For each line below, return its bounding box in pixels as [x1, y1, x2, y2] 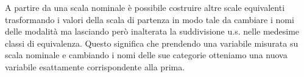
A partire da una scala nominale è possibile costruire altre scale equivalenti [5, 1, 285, 13]
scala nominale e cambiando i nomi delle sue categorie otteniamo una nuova [5, 49, 288, 61]
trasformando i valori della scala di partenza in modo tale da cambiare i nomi [5, 13, 294, 25]
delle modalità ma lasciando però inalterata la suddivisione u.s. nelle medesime [5, 25, 300, 38]
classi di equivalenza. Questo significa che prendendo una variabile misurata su [5, 36, 299, 49]
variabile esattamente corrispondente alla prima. [5, 60, 185, 73]
